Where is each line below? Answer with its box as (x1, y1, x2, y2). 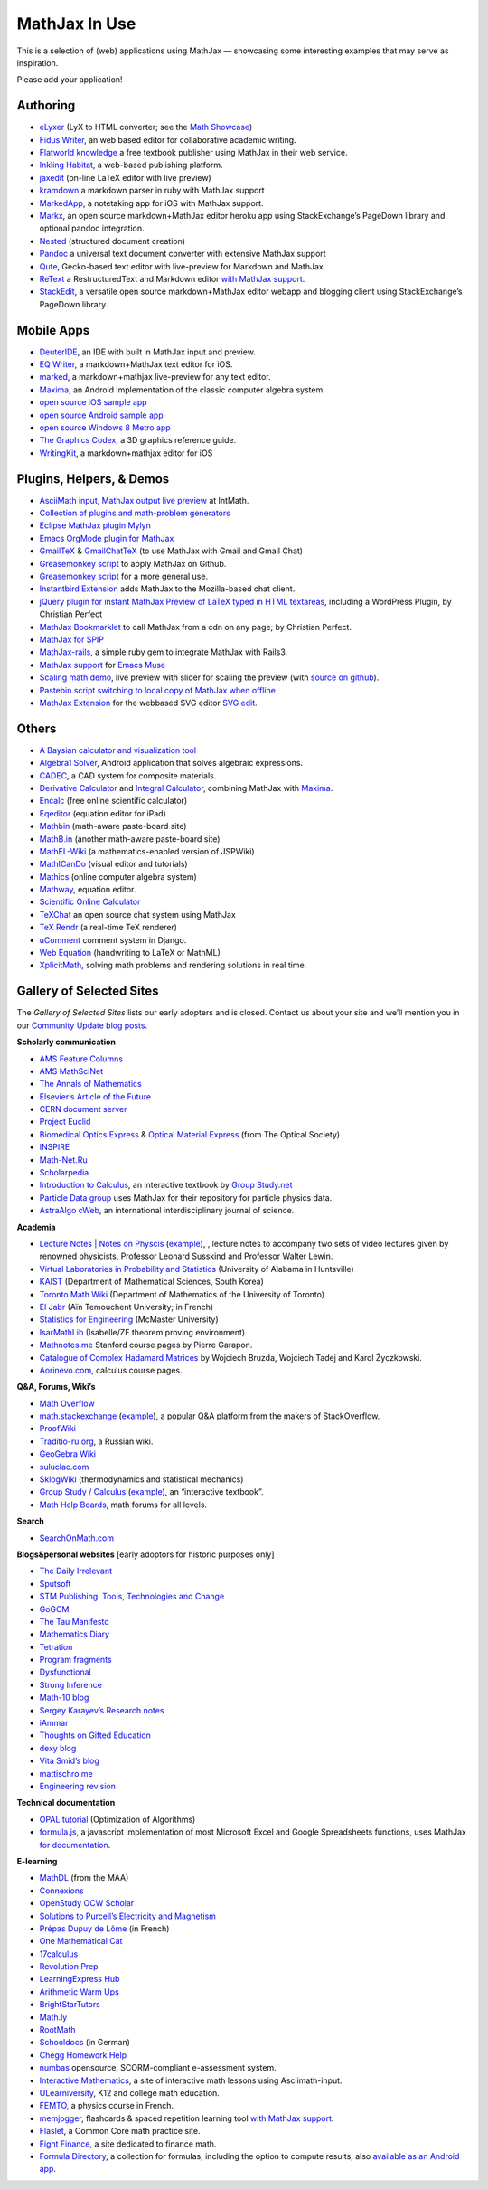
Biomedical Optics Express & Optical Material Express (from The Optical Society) (39, 1128, 341, 1139)
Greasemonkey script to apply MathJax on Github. (39, 558, 227, 569)
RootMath (39, 2024, 76, 2035)
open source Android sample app (39, 410, 164, 420)
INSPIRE (39, 1142, 70, 1153)
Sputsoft (39, 1578, 71, 1589)
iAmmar (39, 1718, 69, 1729)
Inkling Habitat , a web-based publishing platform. (39, 159, 223, 171)
